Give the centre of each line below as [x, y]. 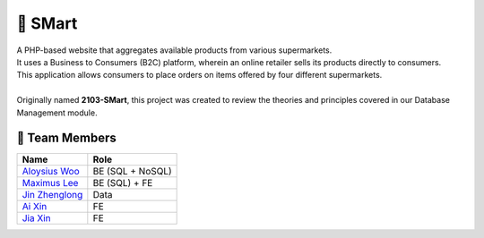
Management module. [57, 113]
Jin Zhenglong [52, 195]
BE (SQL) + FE [123, 183]
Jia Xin [36, 218]
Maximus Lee [50, 183]
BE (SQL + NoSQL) [132, 172]
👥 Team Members [66, 138]
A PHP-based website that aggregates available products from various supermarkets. [174, 50]
